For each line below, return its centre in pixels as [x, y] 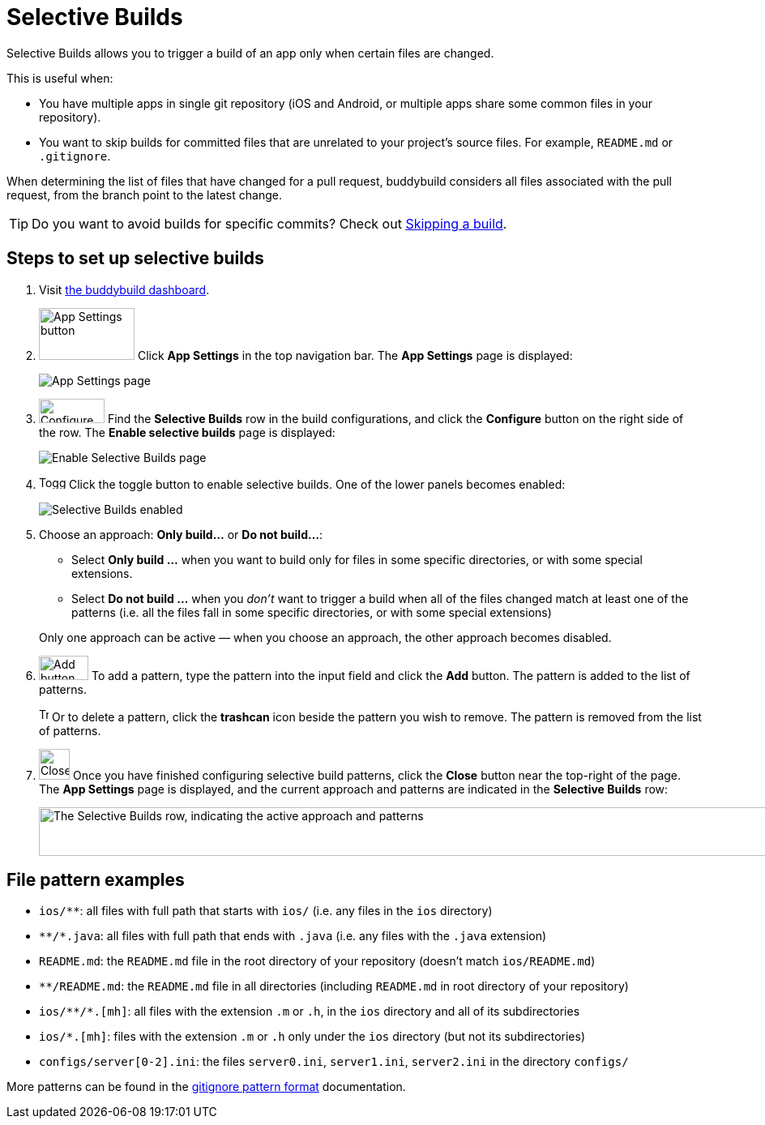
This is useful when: [60, 78]
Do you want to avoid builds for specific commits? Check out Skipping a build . [269, 223]
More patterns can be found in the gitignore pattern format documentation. [206, 1087]
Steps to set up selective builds [135, 259]
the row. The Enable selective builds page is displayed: [187, 432]
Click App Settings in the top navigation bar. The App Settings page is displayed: [355, 355]
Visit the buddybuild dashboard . [124, 289]
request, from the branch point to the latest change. [144, 195]
